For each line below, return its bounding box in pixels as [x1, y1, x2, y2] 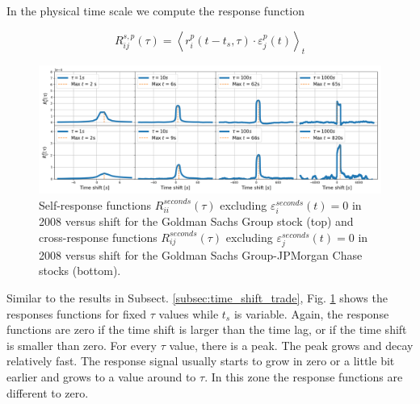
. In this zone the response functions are [204, 369, 403, 385]
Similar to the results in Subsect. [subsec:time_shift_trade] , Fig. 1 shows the [6, 289, 388, 306]
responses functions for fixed [6, 305, 147, 322]
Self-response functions [39, 196, 152, 213]
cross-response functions [39, 228, 157, 245]
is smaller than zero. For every [6, 336, 157, 353]
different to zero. [6, 384, 89, 401]
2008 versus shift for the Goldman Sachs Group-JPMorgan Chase [39, 246, 363, 263]
